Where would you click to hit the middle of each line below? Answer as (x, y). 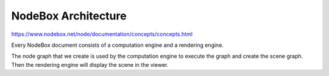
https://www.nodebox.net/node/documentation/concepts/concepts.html (102, 34)
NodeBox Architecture (69, 16)
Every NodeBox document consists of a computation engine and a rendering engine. (117, 45)
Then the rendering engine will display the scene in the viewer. (90, 64)
